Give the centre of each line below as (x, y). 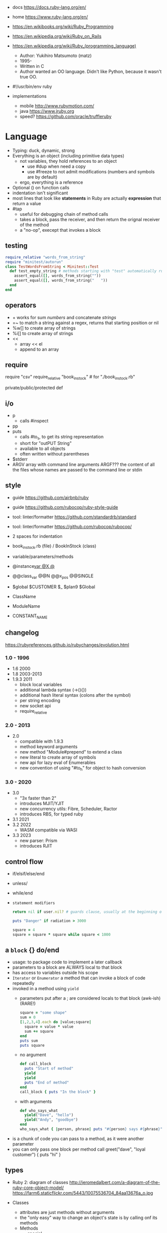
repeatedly (23, 983)
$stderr (20, 459)
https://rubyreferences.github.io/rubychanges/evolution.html (67, 645)
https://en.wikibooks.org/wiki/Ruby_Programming (63, 26)
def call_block (35, 1064)
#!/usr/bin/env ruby (32, 86)
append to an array (39, 349)
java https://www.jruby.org (47, 111)
